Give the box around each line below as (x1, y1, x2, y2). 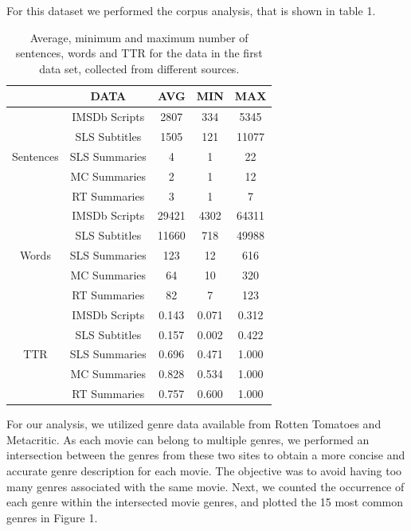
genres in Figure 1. (6, 509, 98, 525)
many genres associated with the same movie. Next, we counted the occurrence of (6, 478, 405, 494)
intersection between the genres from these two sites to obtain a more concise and (6, 447, 405, 463)
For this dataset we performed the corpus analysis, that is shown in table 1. (6, 2, 376, 18)
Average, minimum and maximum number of (29, 29, 249, 45)
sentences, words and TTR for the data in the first (15, 45, 263, 61)
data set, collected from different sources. (39, 60, 240, 76)
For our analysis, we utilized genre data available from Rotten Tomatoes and (6, 416, 382, 432)
